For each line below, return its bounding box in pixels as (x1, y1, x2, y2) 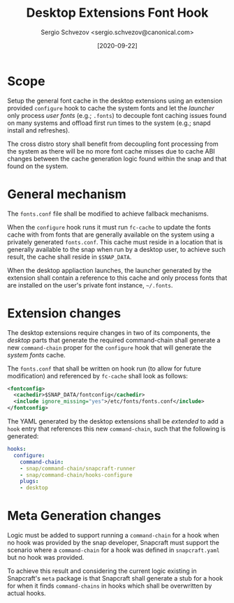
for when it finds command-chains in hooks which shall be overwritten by (7, 581, 212, 590)
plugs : (20, 478, 39, 485)
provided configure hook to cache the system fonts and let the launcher (7, 103, 214, 112)
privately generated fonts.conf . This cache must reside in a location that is (7, 237, 224, 246)
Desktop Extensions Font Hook (26, 5, 209, 21)
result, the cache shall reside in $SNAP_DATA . (7, 253, 132, 261)
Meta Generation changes (7, 508, 161, 524)
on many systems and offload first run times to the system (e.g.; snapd (7, 119, 211, 127)
